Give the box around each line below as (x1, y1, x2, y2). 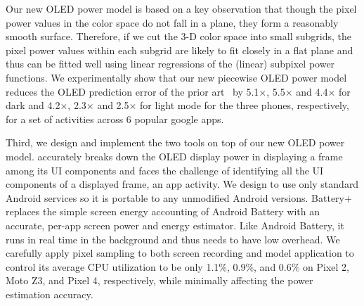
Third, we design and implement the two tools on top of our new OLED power (6, 135, 345, 150)
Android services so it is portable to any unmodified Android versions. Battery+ (6, 190, 352, 205)
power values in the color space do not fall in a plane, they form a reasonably (6, 15, 339, 30)
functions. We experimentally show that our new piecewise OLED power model (6, 70, 347, 84)
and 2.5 (97, 98, 129, 113)
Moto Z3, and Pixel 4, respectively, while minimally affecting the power (6, 273, 313, 288)
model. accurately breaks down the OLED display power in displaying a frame (6, 148, 343, 163)
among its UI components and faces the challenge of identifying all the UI (6, 162, 324, 177)
